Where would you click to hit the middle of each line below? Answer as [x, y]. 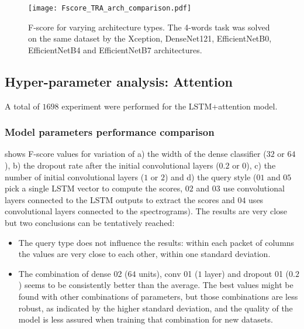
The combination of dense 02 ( [73, 273]
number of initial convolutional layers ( [75, 177]
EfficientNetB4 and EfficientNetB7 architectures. [115, 49]
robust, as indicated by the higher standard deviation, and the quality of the [156, 308]
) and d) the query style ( [211, 177]
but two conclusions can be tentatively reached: [90, 223]
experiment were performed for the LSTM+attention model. [170, 106]
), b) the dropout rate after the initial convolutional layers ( [112, 165]
